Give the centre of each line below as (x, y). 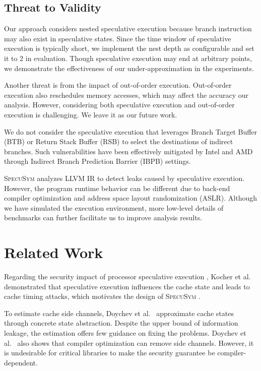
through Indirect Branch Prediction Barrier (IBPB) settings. (97, 161)
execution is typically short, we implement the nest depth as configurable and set (129, 48)
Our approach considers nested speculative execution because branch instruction (128, 28)
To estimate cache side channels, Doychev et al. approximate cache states (119, 313)
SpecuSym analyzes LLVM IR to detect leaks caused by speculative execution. (124, 178)
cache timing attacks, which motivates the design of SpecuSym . (102, 296)
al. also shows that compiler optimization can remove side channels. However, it (129, 343)
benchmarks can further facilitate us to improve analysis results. (103, 218)
